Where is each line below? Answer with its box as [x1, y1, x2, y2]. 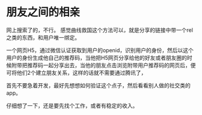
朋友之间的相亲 [6, 5, 81, 19]
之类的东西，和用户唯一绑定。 [6, 34, 80, 41]
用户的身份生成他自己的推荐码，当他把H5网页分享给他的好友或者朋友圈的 [6, 54, 188, 61]
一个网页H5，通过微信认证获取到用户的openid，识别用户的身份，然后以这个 [6, 46, 194, 54]
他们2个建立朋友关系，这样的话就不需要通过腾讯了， [16, 69, 147, 76]
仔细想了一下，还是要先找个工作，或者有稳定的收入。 [6, 102, 138, 109]
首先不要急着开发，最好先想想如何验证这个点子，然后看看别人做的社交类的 [6, 81, 191, 89]
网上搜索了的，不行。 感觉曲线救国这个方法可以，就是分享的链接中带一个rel [6, 26, 194, 34]
